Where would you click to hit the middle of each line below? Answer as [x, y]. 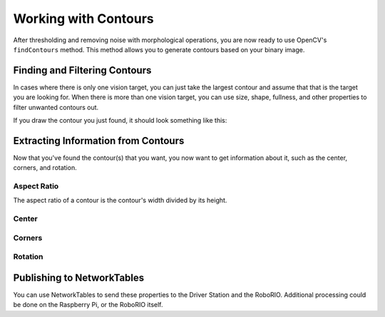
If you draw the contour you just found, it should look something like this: [120, 121]
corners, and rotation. [45, 168]
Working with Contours [84, 19]
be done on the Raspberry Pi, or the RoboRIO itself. [88, 305]
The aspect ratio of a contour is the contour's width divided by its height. [120, 201]
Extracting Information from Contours [99, 140]
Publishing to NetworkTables [79, 277]
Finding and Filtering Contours [82, 70]
